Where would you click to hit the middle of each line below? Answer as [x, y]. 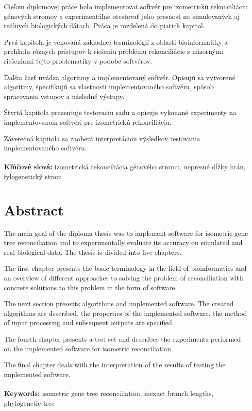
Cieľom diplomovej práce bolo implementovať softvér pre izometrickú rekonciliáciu [126, 6]
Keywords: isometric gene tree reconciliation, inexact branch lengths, [109, 393]
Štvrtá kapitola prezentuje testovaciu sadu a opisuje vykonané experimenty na [120, 112]
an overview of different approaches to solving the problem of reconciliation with [124, 278]
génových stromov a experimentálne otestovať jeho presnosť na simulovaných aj [122, 16]
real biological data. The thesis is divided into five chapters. [93, 252]
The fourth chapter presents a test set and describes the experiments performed [123, 338]
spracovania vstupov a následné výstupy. [64, 96]
